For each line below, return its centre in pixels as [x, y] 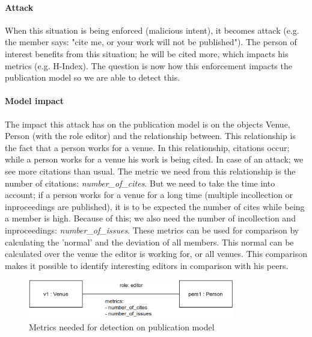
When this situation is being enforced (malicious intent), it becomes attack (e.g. [152, 30]
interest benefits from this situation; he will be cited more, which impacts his [147, 53]
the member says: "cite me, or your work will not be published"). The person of [151, 42]
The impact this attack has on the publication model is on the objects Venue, [148, 124]
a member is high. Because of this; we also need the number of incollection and [150, 218]
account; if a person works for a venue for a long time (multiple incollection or [149, 195]
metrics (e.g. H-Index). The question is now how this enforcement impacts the [148, 65]
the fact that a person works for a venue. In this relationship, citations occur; [147, 147]
